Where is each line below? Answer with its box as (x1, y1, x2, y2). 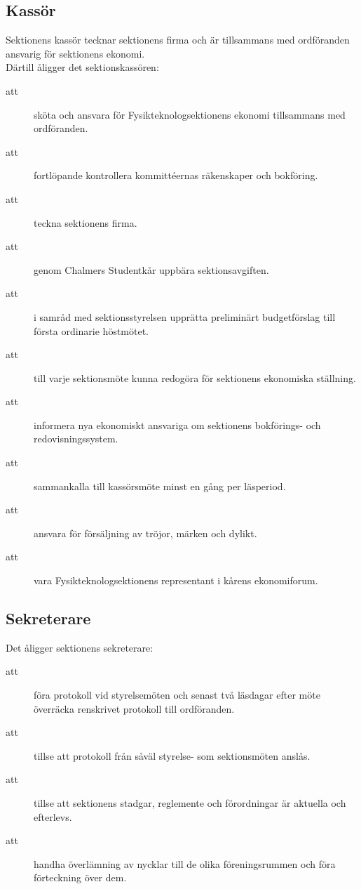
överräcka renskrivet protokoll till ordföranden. (34, 701, 235, 716)
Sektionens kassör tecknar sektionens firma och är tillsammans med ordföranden (6, 32, 350, 47)
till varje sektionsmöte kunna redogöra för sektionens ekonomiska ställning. (34, 370, 356, 385)
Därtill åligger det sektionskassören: (6, 60, 159, 74)
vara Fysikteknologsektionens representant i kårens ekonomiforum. (34, 573, 318, 588)
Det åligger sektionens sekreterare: (6, 640, 154, 654)
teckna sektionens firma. (34, 215, 137, 230)
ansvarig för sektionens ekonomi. (6, 46, 145, 60)
